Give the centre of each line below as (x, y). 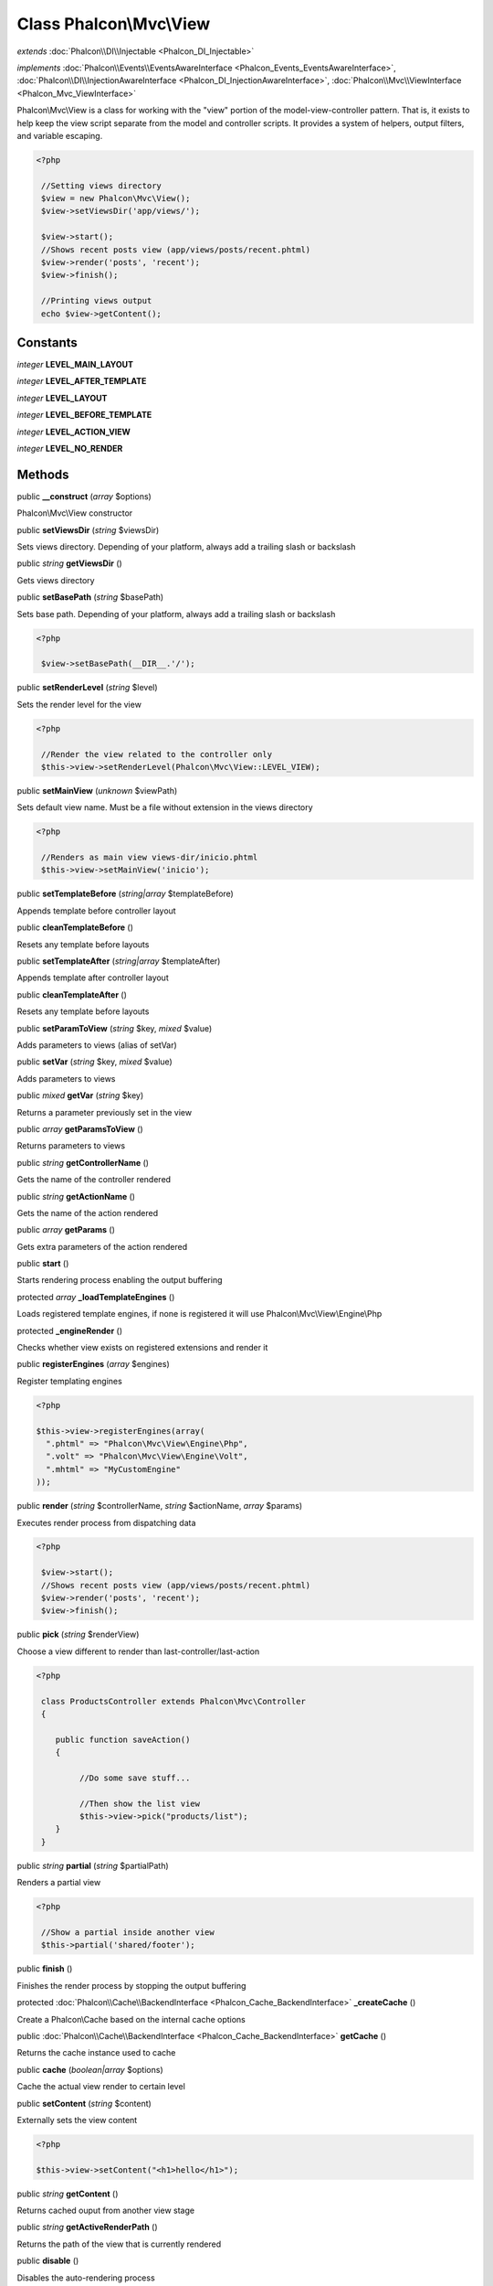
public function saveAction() (123, 1739)
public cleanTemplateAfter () (72, 994)
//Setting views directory (101, 186)
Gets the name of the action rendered (88, 1212)
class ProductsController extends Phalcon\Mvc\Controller (173, 1701)
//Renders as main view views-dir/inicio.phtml (150, 858)
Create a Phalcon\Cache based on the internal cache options (131, 2019)
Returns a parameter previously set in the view (104, 1112)
